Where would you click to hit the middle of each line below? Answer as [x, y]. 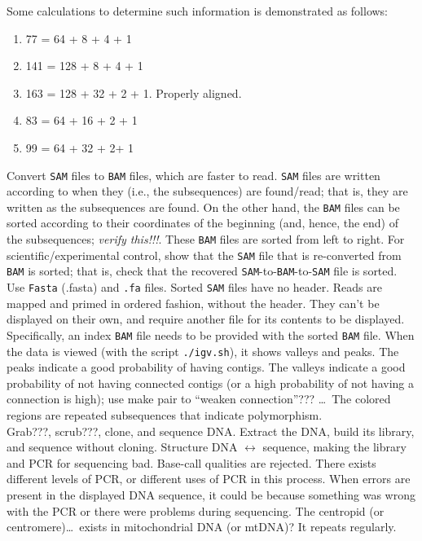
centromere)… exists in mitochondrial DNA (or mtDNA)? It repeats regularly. [202, 527]
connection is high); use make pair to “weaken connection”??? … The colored [199, 399]
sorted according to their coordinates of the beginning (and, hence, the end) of [203, 223]
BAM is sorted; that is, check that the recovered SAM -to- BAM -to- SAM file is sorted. [202, 271]
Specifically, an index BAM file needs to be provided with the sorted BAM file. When [211, 334]
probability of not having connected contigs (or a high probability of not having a [210, 383]
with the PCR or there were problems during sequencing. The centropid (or [196, 510]
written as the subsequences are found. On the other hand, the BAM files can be [203, 207]
